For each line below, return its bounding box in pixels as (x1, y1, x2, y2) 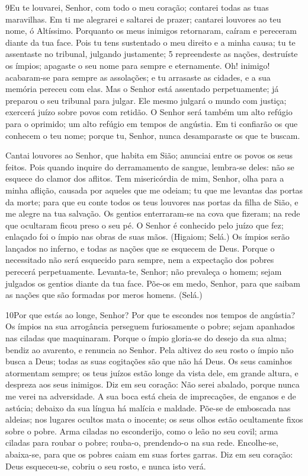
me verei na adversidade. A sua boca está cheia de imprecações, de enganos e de (5, 390, 296, 402)
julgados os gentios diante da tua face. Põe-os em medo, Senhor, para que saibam (5, 277, 301, 289)
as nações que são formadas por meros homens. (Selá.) (5, 288, 203, 301)
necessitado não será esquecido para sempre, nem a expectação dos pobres (5, 253, 274, 266)
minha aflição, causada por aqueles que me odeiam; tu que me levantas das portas (5, 183, 303, 196)
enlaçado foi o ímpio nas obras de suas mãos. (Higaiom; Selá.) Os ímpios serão (5, 230, 290, 243)
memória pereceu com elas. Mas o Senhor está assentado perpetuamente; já (5, 82, 279, 95)
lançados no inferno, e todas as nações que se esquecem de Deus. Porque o (5, 242, 275, 254)
